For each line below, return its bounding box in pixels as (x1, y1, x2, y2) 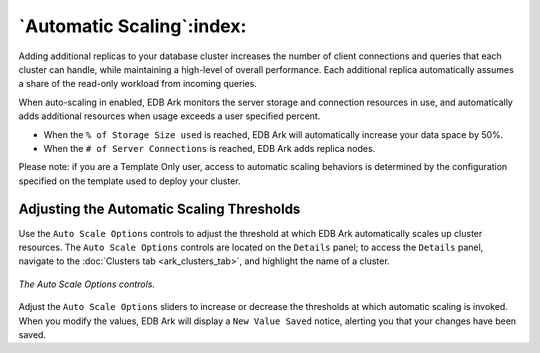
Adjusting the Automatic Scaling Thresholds (18, 201, 301, 218)
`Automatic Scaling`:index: (18, 15, 247, 37)
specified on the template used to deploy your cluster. (18, 175, 241, 187)
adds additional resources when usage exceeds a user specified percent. (18, 110, 321, 122)
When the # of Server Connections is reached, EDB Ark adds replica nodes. (43, 142, 376, 154)
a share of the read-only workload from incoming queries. (18, 78, 257, 90)
